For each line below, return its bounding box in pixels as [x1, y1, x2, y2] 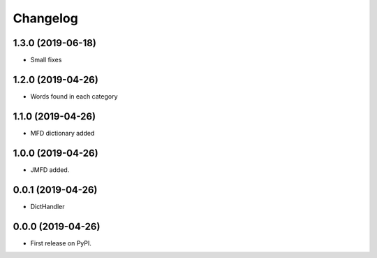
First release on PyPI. [30, 238, 92, 248]
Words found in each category [30, 92, 118, 101]
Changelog [13, 10, 78, 26]
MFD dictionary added [30, 129, 95, 137]
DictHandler [30, 202, 66, 210]
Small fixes [30, 56, 62, 64]
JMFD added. [30, 165, 70, 174]
